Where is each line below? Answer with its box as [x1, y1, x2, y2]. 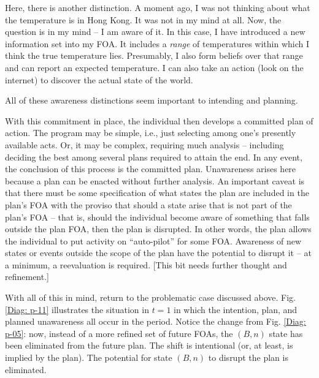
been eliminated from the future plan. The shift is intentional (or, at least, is [5, 339, 293, 352]
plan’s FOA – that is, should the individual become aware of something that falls [5, 210, 310, 223]
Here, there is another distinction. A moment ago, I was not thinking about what [5, 1, 310, 13]
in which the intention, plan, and [174, 303, 298, 316]
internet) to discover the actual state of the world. [5, 73, 193, 86]
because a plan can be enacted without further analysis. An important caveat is [5, 174, 305, 187]
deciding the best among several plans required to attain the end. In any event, [5, 150, 302, 163]
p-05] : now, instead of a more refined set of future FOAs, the [5, 327, 233, 339]
